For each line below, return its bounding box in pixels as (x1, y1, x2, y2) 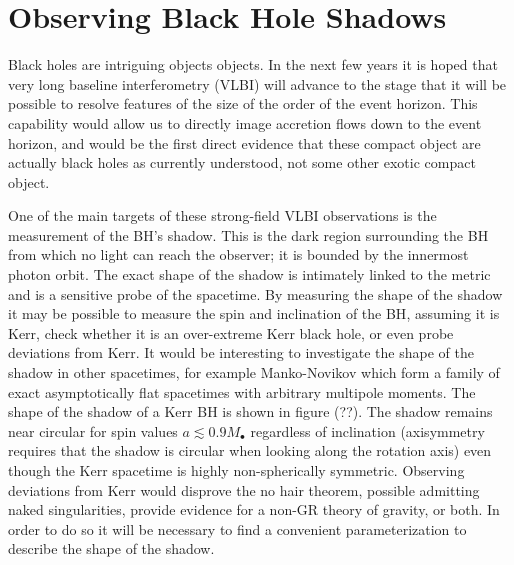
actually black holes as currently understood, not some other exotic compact (8, 152, 476, 173)
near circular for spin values (8, 420, 178, 441)
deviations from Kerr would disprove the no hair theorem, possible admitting (8, 479, 480, 500)
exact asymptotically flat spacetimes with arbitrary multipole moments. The (8, 381, 476, 402)
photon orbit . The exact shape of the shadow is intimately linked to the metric (8, 264, 491, 285)
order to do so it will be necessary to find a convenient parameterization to (8, 518, 467, 539)
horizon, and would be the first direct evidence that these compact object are (8, 132, 481, 153)
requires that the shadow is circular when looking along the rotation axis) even (8, 440, 492, 461)
